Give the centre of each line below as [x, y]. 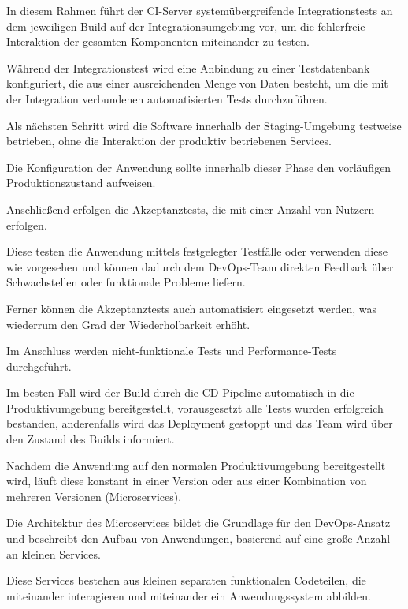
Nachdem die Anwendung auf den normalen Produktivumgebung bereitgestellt [196, 465]
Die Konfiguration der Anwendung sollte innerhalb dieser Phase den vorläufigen [199, 167]
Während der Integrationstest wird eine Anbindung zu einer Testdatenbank [188, 67]
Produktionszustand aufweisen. [81, 183]
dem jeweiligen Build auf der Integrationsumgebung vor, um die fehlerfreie [186, 26]
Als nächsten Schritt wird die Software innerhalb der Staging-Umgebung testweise [204, 125]
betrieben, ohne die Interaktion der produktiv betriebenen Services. [169, 141]
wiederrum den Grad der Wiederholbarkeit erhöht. [128, 324]
